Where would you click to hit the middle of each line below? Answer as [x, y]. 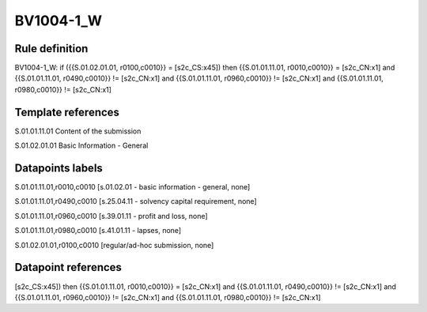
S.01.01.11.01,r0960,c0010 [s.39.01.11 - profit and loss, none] [111, 216]
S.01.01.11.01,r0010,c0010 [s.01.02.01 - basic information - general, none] [132, 187]
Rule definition [51, 49]
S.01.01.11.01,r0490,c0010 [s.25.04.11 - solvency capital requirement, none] [136, 201]
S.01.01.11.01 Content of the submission [78, 131]
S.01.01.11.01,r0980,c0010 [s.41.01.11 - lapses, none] [98, 231]
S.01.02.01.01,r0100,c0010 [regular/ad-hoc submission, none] [114, 245]
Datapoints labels [59, 168]
